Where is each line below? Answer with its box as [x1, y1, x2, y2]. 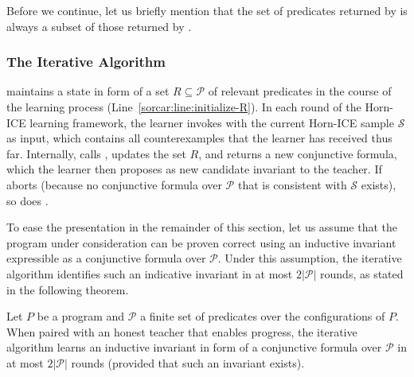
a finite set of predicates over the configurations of [140, 308, 385, 325]
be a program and [37, 308, 125, 325]
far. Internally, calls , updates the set [6, 145, 186, 161]
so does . [6, 192, 49, 208]
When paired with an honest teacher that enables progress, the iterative [6, 323, 357, 340]
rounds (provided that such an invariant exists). [71, 354, 305, 371]
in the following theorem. [6, 281, 129, 297]
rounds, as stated [320, 265, 404, 282]
